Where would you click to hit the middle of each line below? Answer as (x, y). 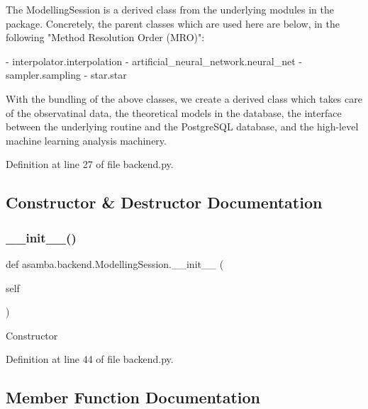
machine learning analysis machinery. (86, 140)
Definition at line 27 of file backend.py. (90, 164)
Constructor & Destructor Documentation (164, 202)
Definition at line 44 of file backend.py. (90, 359)
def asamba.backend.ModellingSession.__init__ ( (115, 263)
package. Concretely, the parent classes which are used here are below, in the (173, 23)
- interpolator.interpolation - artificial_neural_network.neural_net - (154, 61)
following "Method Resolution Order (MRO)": (105, 37)
